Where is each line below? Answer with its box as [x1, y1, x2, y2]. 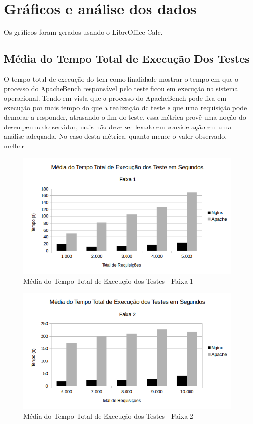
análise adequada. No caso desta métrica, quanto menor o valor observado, [4, 131, 227, 141]
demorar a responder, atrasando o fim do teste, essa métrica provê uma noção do [4, 112, 246, 122]
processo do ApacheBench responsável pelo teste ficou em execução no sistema [4, 83, 238, 93]
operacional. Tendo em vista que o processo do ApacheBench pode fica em [4, 93, 227, 103]
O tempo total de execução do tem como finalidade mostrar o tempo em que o [4, 73, 238, 84]
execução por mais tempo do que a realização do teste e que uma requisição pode [4, 102, 247, 112]
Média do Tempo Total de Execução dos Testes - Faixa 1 [23, 276, 193, 286]
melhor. [4, 141, 26, 151]
